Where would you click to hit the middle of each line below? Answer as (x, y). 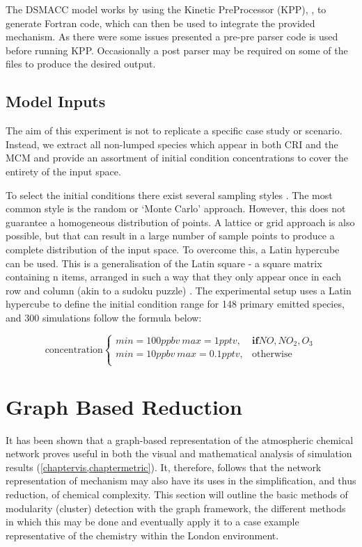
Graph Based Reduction (124, 406)
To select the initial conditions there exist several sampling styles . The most (169, 195)
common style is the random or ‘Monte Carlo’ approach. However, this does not (176, 208)
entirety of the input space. (63, 171)
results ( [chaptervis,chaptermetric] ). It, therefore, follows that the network (164, 467)
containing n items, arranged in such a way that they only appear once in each (174, 277)
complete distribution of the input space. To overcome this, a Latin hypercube (173, 249)
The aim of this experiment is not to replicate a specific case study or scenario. (174, 130)
